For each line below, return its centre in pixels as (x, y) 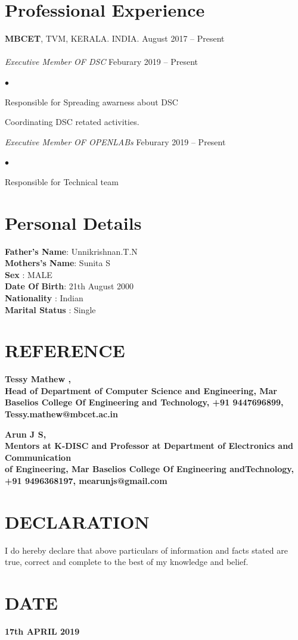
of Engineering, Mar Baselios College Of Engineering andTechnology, (149, 469)
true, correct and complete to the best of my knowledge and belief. (127, 562)
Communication (38, 457)
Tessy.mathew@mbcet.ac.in (62, 414)
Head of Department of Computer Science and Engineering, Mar (141, 390)
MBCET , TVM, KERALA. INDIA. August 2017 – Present (115, 38)
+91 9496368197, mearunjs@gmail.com (86, 481)
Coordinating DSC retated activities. (72, 122)
